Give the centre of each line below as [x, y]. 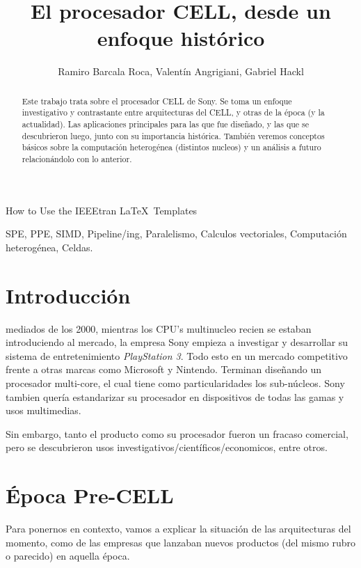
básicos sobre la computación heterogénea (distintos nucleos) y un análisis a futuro [171, 147]
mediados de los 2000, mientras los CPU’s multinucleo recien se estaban [159, 328]
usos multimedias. [43, 410]
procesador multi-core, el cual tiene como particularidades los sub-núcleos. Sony [175, 382]
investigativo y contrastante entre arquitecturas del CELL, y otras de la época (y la [173, 112]
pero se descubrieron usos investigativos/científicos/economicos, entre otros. [167, 447]
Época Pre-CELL [90, 495]
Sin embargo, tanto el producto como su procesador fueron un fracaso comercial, [177, 433]
